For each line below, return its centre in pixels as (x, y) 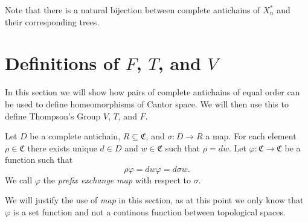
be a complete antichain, (75, 136)
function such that (39, 160)
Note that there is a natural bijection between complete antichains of (133, 10)
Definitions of (62, 63)
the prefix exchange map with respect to (117, 179)
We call (19, 179)
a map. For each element (251, 136)
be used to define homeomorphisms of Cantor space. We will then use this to (147, 103)
